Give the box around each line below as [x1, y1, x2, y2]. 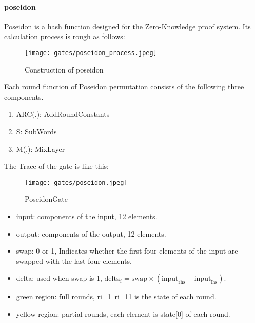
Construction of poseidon [25, 64, 104, 75]
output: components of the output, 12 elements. [16, 228, 166, 239]
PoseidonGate [25, 193, 68, 204]
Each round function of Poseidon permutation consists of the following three [4, 81, 244, 92]
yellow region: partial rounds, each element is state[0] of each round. [16, 309, 230, 319]
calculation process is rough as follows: [4, 31, 125, 42]
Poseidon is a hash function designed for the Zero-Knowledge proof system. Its [4, 21, 251, 31]
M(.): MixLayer [16, 143, 65, 154]
